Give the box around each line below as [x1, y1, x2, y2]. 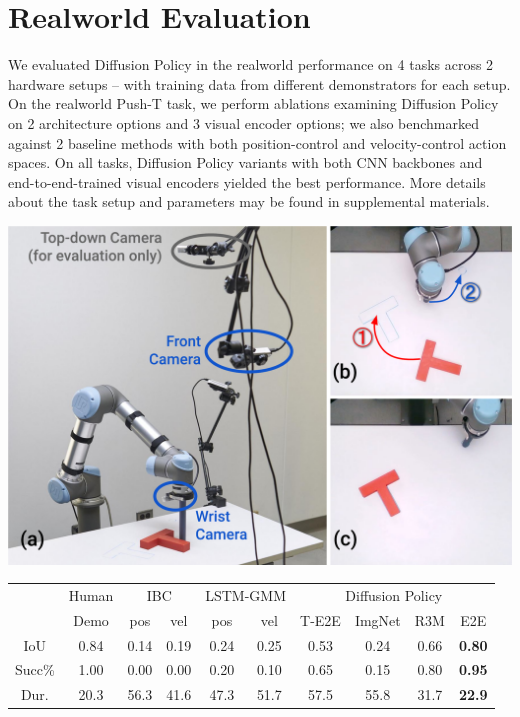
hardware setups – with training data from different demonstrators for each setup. [8, 73, 511, 94]
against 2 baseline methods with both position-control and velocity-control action [8, 132, 507, 153]
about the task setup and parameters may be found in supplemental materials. [8, 191, 490, 212]
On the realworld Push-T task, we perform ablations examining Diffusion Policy [8, 93, 499, 114]
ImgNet [354, 609, 401, 630]
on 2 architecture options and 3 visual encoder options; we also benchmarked [8, 112, 480, 133]
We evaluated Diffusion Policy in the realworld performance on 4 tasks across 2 [8, 54, 494, 75]
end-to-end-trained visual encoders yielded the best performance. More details [8, 171, 486, 192]
